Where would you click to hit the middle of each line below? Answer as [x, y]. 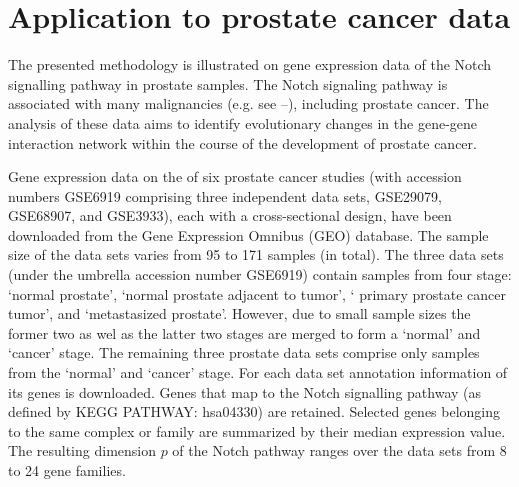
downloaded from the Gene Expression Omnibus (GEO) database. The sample [248, 234]
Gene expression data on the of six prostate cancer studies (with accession [235, 176]
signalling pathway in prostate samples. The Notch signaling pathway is [228, 83]
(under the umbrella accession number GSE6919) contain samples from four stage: [260, 274]
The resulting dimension [82, 450]
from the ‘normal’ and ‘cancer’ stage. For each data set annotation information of [258, 372]
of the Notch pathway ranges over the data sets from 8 [339, 450]
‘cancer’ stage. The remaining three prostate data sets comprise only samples [244, 352]
